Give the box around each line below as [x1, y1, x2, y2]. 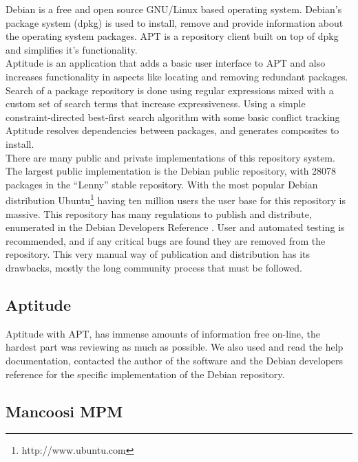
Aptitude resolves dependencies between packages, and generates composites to [6, 123, 339, 137]
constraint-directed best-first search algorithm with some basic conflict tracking [6, 109, 340, 124]
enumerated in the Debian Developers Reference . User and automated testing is [6, 220, 345, 234]
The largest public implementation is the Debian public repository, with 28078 [6, 164, 337, 178]
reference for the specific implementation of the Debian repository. [6, 366, 285, 381]
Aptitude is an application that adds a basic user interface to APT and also [6, 56, 326, 70]
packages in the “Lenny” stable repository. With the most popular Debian [6, 177, 318, 191]
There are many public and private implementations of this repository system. [6, 150, 335, 164]
